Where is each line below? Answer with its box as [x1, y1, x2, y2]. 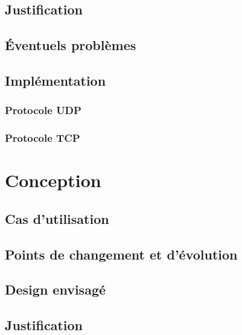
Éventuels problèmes [5, 36, 136, 54]
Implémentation [5, 71, 106, 89]
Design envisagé [5, 280, 106, 299]
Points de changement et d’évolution [5, 244, 238, 263]
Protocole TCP [5, 130, 80, 145]
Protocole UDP [5, 103, 81, 118]
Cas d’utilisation [5, 209, 109, 228]
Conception [5, 168, 101, 193]
